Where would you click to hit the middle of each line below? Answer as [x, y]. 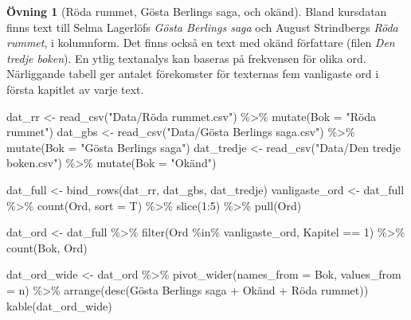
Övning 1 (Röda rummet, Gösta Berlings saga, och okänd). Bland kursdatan [197, 11]
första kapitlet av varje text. [75, 89]
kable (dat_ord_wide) [59, 305]
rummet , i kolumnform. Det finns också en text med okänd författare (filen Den [201, 43]
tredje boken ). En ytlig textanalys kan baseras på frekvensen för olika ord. [186, 58]
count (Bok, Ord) [47, 247]
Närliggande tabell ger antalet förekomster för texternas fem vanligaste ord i [193, 74]
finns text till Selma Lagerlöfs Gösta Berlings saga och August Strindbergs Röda [202, 27]
